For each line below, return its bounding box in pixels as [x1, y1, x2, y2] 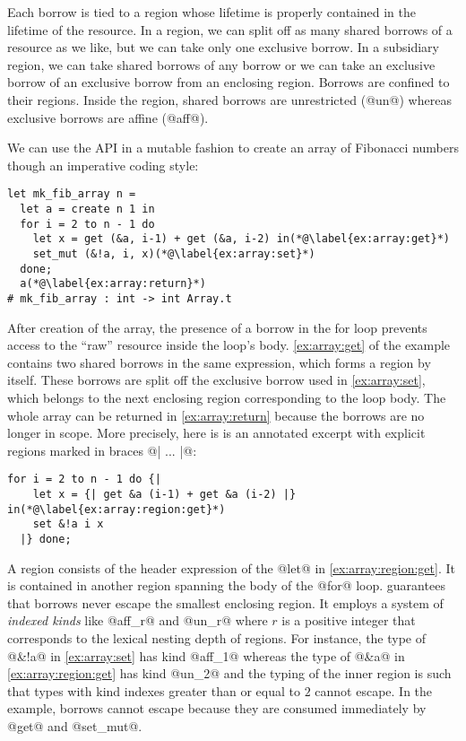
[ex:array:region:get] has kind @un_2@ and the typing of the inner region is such [7, 664, 452, 683]
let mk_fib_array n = [7, 187, 136, 201]
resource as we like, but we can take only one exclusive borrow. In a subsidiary [7, 38, 439, 57]
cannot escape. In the [315, 681, 433, 700]
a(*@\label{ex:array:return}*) [20, 277, 206, 291]
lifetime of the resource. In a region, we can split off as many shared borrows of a [7, 20, 453, 39]
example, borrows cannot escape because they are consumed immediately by [7, 699, 427, 718]
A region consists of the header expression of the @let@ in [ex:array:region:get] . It [7, 558, 455, 577]
